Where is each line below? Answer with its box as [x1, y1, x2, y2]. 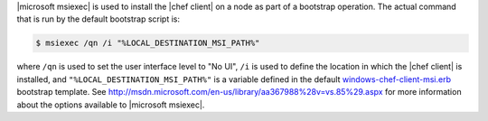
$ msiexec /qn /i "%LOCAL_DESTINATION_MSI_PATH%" [35, 38, 260, 49]
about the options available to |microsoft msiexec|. [16, 99, 205, 110]
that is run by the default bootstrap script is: [16, 14, 181, 24]
